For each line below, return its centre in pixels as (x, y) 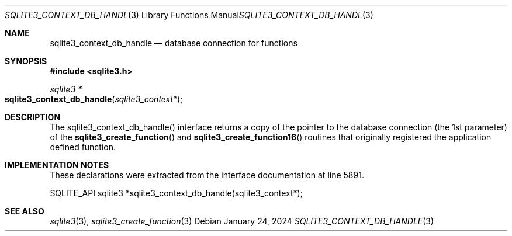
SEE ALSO (25, 211)
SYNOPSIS (26, 61)
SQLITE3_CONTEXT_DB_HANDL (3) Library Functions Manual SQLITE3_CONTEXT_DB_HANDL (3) (189, 15)
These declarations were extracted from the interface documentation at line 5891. (207, 175)
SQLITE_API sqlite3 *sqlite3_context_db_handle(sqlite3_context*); (176, 193)
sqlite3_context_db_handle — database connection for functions (174, 43)
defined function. (83, 147)
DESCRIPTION (33, 117)
